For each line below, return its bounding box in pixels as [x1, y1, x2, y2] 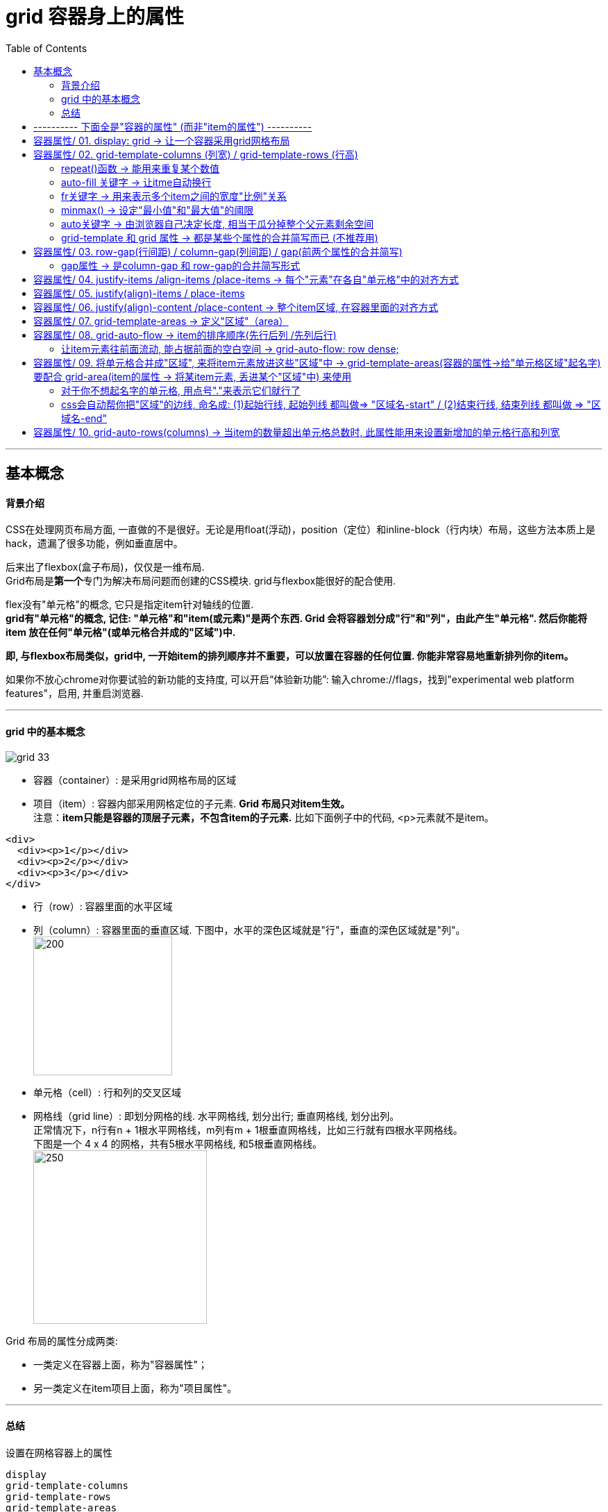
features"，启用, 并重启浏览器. [6, 687, 144, 700]
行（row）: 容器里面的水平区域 [33, 900, 173, 912]
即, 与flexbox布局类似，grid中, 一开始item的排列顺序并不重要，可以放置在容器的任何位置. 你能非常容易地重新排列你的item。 [6, 650, 574, 662]
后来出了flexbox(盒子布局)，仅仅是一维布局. [6, 561, 205, 573]
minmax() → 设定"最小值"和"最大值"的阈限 [61, 203, 254, 216]
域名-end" [61, 412, 107, 424]
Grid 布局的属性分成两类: [6, 1334, 118, 1347]
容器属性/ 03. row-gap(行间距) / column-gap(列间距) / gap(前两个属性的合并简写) [33, 245, 403, 258]
